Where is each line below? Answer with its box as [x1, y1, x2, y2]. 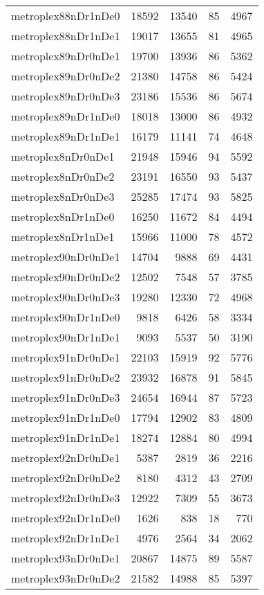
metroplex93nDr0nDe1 [11, 550, 120, 566]
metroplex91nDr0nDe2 [11, 369, 120, 385]
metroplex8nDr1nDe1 [11, 229, 115, 245]
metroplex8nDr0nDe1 [11, 148, 115, 164]
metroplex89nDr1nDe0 [11, 108, 120, 124]
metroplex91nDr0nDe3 [11, 389, 120, 405]
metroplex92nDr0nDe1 [11, 450, 120, 465]
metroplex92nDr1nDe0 [11, 510, 120, 526]
